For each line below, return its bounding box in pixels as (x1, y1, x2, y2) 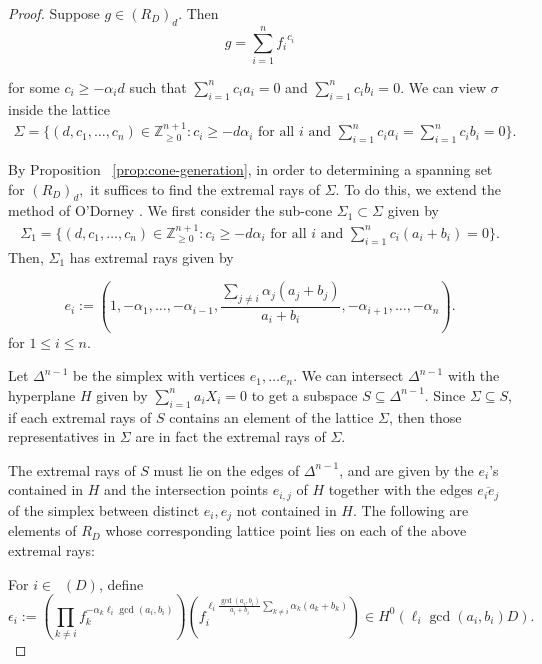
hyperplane (8, 384, 76, 405)
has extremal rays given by (69, 246, 234, 267)
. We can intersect (293, 365, 404, 386)
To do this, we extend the (344, 178, 501, 199)
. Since (424, 384, 466, 405)
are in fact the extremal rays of (135, 426, 326, 447)
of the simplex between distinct (8, 499, 200, 520)
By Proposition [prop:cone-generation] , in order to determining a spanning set (8, 158, 493, 179)
